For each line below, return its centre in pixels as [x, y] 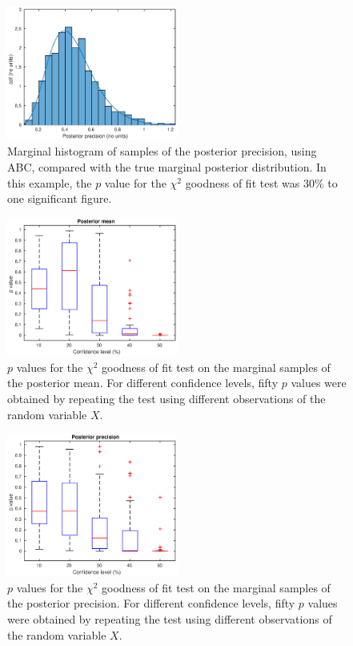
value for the [135, 182]
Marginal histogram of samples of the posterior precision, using [162, 151]
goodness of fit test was [243, 182]
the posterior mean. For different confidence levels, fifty [143, 383]
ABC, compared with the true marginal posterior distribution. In [167, 167]
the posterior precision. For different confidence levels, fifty [151, 603]
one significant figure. [60, 198]
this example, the [50, 182]
